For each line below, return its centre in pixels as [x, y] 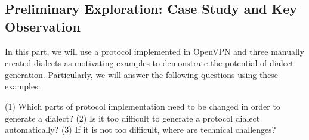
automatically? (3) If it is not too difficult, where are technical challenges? [140, 130]
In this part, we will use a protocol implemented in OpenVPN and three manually [155, 51]
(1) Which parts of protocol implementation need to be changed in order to [143, 106]
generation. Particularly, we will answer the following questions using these [142, 74]
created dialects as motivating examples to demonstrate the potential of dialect [149, 63]
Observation [43, 26]
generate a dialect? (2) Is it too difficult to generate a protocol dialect [132, 118]
